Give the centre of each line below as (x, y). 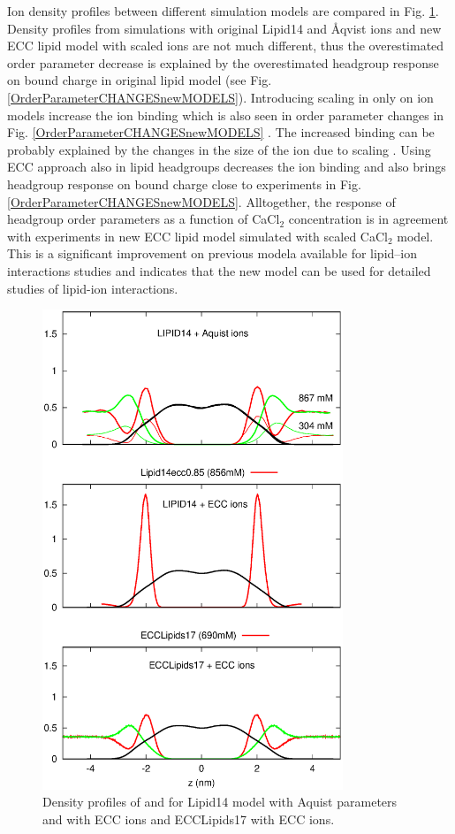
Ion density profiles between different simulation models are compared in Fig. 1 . (223, 11)
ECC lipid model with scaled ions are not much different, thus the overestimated (226, 46)
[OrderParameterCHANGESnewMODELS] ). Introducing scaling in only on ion (220, 97)
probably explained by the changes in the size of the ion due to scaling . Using (219, 149)
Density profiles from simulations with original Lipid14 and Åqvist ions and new (224, 28)
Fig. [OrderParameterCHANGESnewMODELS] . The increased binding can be (221, 132)
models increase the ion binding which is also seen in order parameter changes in (226, 115)
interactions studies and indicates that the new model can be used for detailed (219, 270)
